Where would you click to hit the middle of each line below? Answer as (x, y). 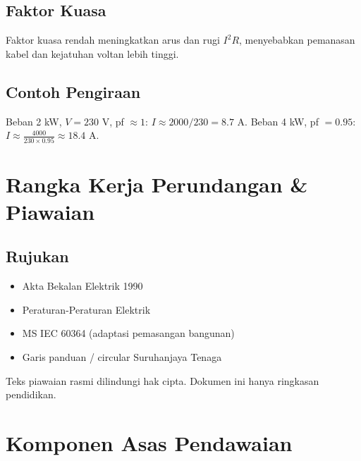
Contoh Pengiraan (73, 91)
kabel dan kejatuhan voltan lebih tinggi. (92, 53)
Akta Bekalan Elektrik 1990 (82, 286)
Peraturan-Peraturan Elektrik (86, 309)
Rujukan (37, 256)
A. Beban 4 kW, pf (278, 121)
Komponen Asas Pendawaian (149, 443)
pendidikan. (31, 394)
